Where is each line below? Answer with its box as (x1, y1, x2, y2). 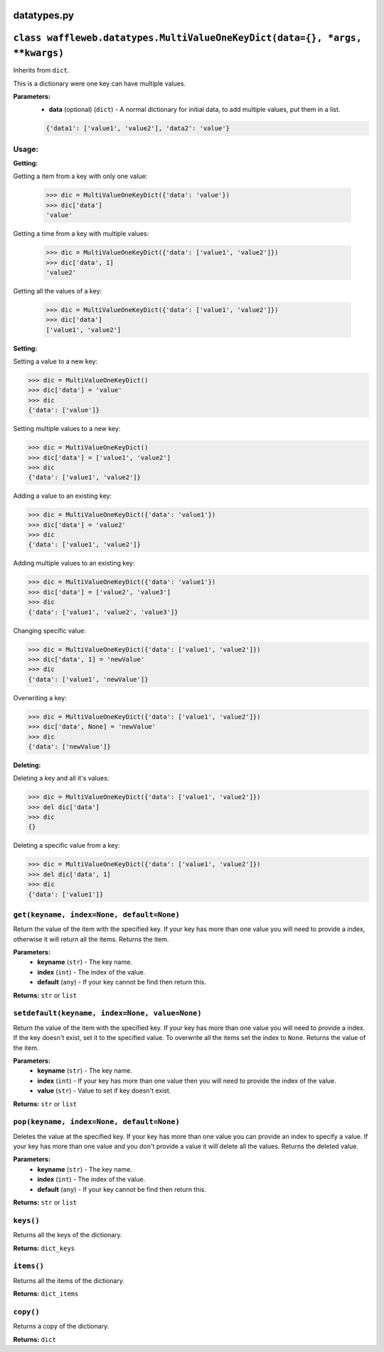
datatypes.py (13, 9, 75, 21)
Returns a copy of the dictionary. (13, 1322, 110, 1331)
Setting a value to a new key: (13, 357, 98, 366)
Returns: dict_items (13, 1289, 79, 1298)
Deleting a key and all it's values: (13, 774, 110, 783)
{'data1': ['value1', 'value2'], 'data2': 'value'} (46, 125, 230, 132)
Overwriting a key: (13, 693, 67, 702)
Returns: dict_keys (13, 1244, 75, 1252)
